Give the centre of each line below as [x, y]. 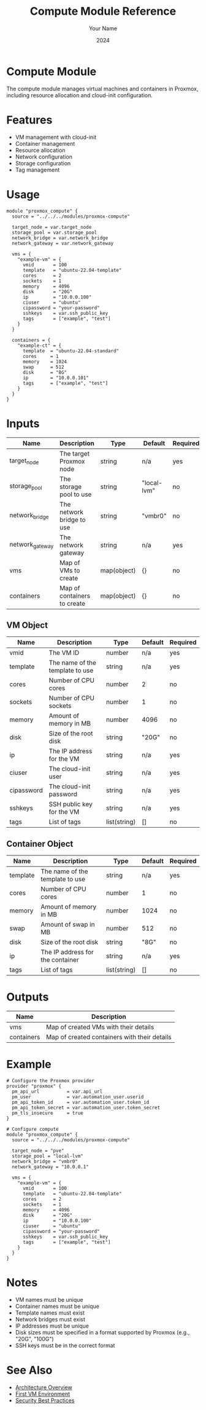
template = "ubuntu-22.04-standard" [71, 351]
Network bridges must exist [50, 1319]
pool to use [75, 494]
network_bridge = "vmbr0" [45, 1162]
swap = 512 [43, 367]
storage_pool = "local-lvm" [48, 1156]
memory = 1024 [45, 362]
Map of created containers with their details [109, 1037]
